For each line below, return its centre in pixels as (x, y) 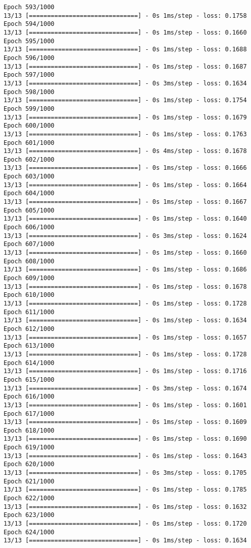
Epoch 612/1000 (29, 329)
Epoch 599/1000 (29, 109)
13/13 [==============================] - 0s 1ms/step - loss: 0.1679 (125, 117)
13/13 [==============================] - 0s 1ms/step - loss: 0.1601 (125, 405)
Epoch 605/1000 (29, 210)
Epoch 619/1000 (29, 448)
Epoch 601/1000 (29, 143)
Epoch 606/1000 (29, 227)
